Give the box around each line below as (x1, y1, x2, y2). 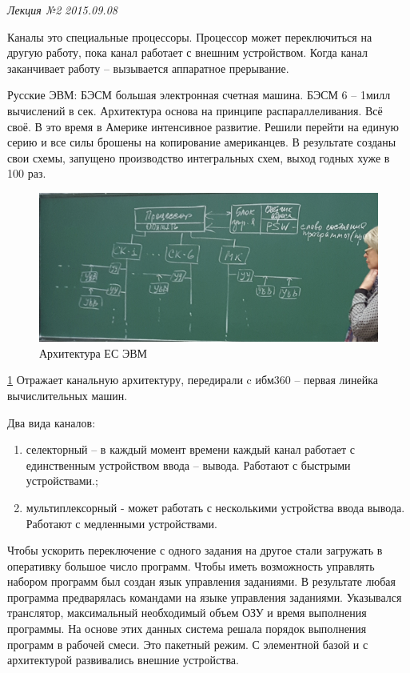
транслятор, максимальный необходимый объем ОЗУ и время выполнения (7, 604, 367, 621)
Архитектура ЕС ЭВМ (39, 344, 147, 361)
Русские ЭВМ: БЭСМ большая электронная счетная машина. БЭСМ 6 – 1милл (7, 86, 391, 103)
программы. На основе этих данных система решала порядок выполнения (7, 620, 367, 637)
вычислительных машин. (7, 387, 128, 403)
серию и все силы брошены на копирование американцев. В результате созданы (7, 134, 396, 150)
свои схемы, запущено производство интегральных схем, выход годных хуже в (7, 149, 390, 166)
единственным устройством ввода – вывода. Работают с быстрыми (26, 456, 351, 473)
